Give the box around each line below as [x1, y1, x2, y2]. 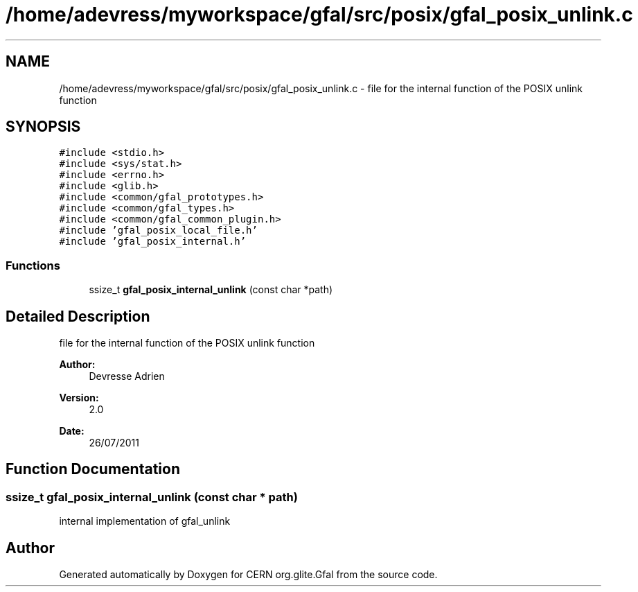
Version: [59, 392, 99, 404]
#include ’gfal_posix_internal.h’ [59, 236, 247, 247]
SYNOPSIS [6, 118, 81, 136]
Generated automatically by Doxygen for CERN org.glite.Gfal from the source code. [59, 568, 438, 581]
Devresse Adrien [89, 370, 165, 383]
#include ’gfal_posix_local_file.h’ [59, 225, 258, 236]
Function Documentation [6, 460, 180, 478]
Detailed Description [6, 307, 150, 325]
